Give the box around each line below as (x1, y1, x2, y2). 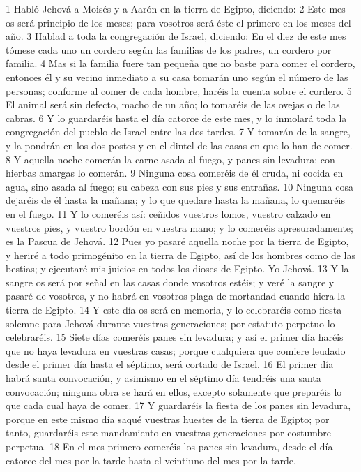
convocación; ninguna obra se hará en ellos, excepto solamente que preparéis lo (6, 384, 342, 399)
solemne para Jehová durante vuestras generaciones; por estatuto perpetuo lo (6, 316, 335, 330)
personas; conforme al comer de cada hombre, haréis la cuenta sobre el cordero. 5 (6, 83, 352, 98)
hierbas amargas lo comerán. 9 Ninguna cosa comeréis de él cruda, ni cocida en (6, 165, 344, 180)
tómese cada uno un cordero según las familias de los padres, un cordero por (6, 42, 332, 57)
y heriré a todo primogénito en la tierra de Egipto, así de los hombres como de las (6, 247, 355, 262)
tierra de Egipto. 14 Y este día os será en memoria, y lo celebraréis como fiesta (6, 302, 342, 317)
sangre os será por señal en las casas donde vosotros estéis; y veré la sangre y (6, 274, 335, 289)
